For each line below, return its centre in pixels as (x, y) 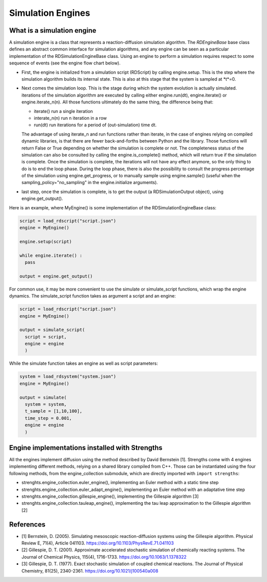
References (27, 524)
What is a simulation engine (53, 30)
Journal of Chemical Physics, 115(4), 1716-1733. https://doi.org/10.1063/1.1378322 (104, 557)
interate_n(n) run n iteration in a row (70, 118)
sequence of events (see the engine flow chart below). (65, 63)
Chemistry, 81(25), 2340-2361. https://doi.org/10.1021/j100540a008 (90, 571)
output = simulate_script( (52, 330)
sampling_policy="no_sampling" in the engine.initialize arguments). (90, 183)
